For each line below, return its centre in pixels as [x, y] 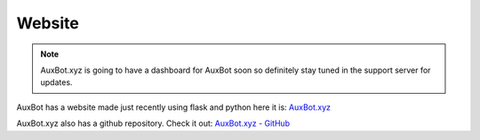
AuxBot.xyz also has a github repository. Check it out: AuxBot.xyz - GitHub [153, 123]
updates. [56, 82]
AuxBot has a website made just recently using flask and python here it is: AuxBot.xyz [174, 107]
